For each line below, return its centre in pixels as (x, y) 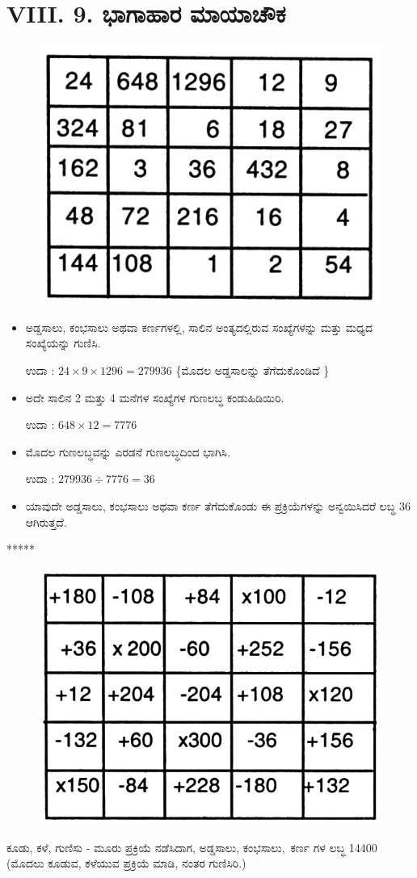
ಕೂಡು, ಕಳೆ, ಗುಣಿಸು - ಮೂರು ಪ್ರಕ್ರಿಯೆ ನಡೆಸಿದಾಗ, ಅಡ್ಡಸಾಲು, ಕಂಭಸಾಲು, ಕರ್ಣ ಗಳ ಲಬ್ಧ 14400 (192, 847)
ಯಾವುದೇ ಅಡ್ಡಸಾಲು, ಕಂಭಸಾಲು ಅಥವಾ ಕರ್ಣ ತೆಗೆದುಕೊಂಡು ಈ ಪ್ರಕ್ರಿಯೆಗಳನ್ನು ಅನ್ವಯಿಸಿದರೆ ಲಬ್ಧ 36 (218, 505)
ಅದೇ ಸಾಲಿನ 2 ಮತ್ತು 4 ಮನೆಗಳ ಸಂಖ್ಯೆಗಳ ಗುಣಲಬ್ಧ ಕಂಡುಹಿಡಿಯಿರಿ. (155, 397)
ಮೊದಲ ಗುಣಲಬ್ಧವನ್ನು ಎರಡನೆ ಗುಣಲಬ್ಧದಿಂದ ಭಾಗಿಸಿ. (128, 451)
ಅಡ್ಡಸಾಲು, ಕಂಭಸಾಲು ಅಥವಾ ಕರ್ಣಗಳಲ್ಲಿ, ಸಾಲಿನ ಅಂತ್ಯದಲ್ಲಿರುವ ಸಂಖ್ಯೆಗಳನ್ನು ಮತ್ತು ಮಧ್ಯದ (199, 327)
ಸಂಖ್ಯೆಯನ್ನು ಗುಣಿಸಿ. (63, 343)
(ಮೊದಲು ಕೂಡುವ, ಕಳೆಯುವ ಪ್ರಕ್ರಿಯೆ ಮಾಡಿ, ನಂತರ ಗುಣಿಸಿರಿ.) (126, 863)
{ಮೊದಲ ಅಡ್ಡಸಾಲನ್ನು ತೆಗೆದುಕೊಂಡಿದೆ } (253, 370)
